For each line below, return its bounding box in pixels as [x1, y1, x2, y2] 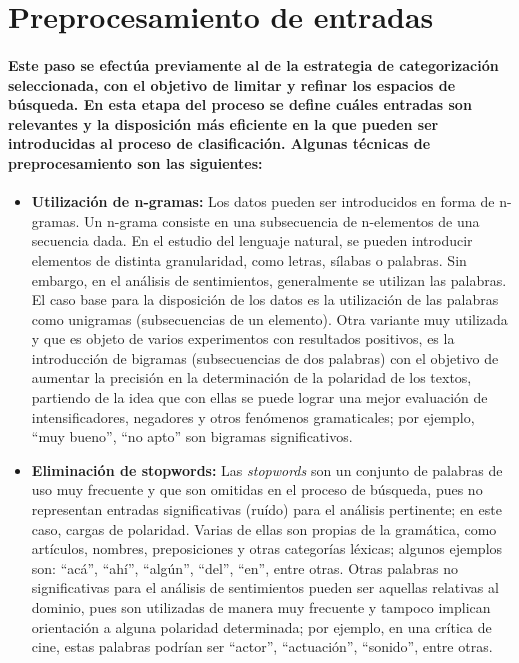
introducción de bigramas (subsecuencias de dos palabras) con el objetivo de [31, 347, 499, 368]
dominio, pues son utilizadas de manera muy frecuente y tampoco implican [31, 597, 491, 618]
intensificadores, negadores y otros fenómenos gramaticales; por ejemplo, [31, 406, 475, 427]
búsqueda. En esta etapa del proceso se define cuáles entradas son [8, 94, 472, 115]
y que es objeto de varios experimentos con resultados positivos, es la [31, 328, 455, 349]
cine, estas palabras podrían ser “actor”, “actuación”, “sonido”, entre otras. [31, 636, 493, 657]
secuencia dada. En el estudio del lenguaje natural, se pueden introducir [31, 230, 473, 251]
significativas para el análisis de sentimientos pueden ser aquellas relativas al [31, 577, 499, 598]
